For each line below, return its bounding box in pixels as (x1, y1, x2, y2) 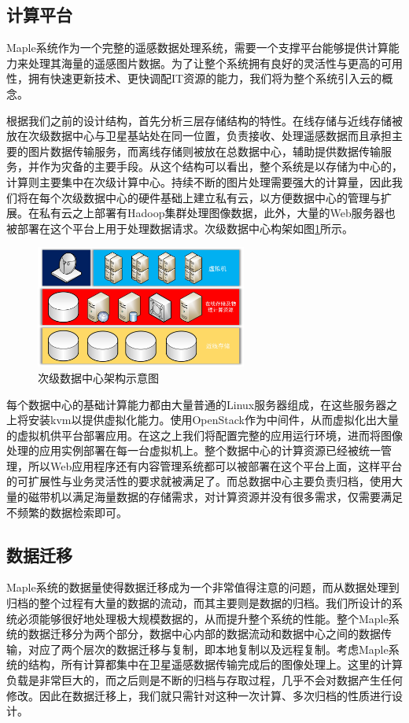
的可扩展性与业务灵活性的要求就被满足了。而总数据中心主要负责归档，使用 (6, 473, 392, 489)
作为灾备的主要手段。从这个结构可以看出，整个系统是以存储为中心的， (39, 158, 403, 175)
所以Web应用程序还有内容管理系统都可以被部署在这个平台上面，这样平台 (28, 457, 403, 474)
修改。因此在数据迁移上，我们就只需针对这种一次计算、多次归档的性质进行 (6, 687, 392, 703)
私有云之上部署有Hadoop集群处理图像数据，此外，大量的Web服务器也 (39, 205, 396, 221)
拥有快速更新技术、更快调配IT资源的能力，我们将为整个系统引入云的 (28, 70, 382, 87)
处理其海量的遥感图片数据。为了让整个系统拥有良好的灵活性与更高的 (28, 54, 381, 71)
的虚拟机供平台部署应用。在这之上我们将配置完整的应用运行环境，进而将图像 (6, 426, 403, 443)
